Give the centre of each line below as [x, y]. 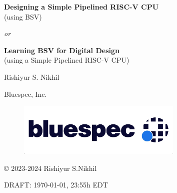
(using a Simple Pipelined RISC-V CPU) [67, 60]
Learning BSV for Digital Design [62, 50]
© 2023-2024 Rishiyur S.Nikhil [50, 168]
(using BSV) [23, 16]
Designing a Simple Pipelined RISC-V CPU [81, 7]
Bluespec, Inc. [25, 93]
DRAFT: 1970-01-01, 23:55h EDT [56, 185]
